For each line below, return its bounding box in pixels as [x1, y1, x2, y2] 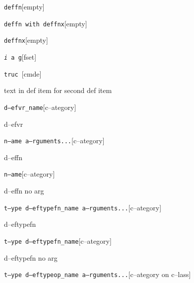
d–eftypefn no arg [4, 252, 58, 263]
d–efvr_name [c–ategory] [4, 101, 76, 112]
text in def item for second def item [4, 85, 112, 95]
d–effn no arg [4, 186, 44, 196]
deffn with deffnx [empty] [4, 18, 87, 28]
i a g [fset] [4, 51, 37, 62]
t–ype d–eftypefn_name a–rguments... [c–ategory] [4, 202, 162, 212]
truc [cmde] [4, 68, 42, 79]
